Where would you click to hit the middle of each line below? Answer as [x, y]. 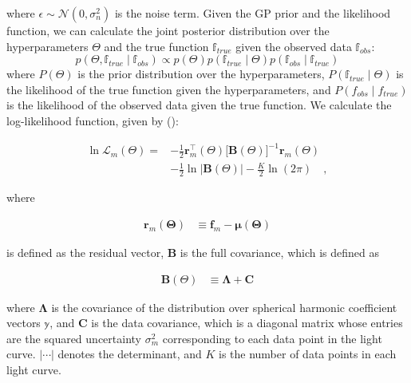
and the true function [156, 46]
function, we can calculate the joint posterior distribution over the [168, 30]
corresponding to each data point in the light [272, 338]
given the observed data [294, 46]
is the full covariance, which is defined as [280, 252]
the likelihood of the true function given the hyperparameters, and [169, 89]
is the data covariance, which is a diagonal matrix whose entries [247, 323]
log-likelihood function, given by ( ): [93, 120]
